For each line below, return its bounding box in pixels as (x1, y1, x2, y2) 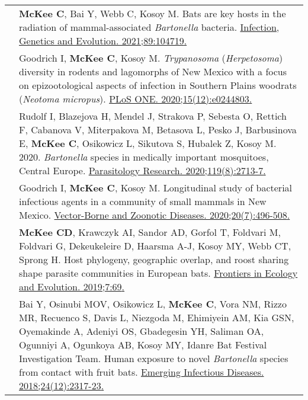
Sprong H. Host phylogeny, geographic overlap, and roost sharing (19, 252, 289, 266)
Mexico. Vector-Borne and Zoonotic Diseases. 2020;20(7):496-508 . (19, 208, 290, 222)
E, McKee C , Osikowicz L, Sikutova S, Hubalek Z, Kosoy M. (19, 136, 277, 150)
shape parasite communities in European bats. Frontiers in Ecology (19, 266, 298, 280)
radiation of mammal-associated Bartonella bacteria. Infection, (19, 20, 280, 34)
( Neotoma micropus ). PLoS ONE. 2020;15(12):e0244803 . (19, 92, 252, 105)
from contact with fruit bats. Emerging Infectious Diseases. (19, 365, 264, 379)
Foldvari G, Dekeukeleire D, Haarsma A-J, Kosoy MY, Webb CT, (19, 239, 291, 252)
